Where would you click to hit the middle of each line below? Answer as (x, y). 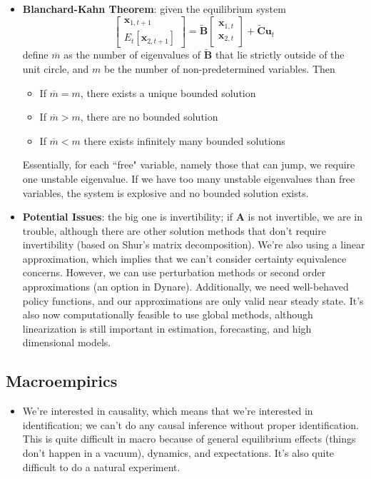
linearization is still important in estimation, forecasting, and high (167, 328)
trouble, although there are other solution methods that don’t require (174, 230)
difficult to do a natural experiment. (101, 467)
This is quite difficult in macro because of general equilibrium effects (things (189, 439)
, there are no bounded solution (149, 117)
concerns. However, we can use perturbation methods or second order (174, 272)
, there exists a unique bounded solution (168, 92)
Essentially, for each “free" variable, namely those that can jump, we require (189, 165)
